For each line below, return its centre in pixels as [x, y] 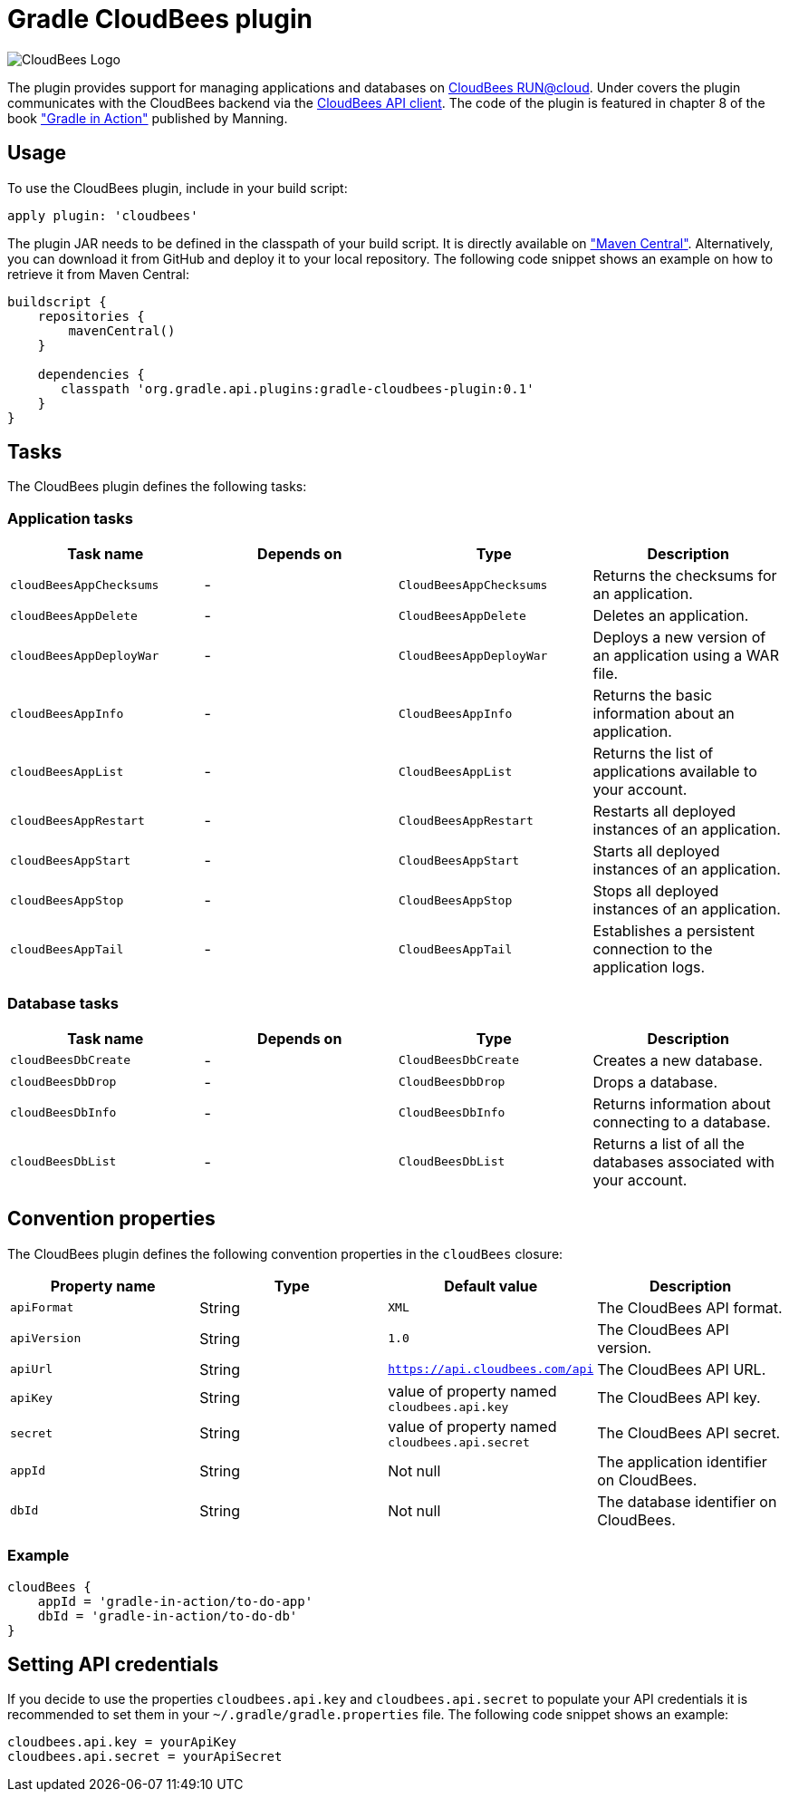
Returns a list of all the [669, 1143]
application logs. [649, 967]
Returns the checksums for [685, 576]
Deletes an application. [671, 616]
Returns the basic [653, 696]
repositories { [91, 316]
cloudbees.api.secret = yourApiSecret [145, 1757]
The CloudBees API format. [690, 1307]
